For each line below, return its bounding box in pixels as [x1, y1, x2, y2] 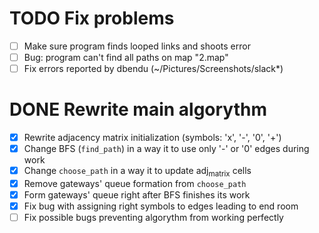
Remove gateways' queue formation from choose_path [23, 177, 247, 189]
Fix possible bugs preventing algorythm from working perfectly [23, 212, 284, 224]
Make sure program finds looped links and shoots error [23, 40, 251, 52]
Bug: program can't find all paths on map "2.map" [23, 52, 229, 63]
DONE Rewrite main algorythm [9, 98, 267, 121]
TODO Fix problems [9, 7, 175, 30]
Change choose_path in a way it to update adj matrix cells [23, 165, 252, 179]
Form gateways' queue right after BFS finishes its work [23, 189, 251, 201]
